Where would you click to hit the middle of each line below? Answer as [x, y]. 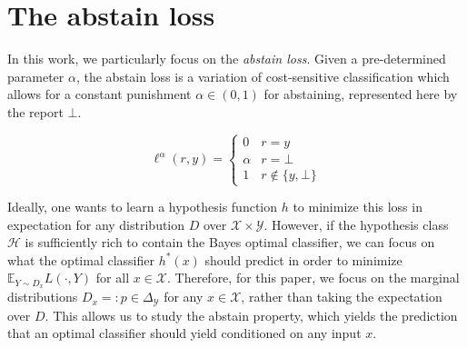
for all [113, 278]
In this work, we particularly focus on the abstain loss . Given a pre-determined [227, 59]
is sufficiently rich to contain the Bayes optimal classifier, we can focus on [230, 242]
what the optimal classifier [81, 259]
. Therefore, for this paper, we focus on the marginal [313, 278]
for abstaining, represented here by [361, 94]
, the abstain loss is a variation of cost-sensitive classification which [263, 76]
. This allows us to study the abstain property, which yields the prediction [251, 315]
